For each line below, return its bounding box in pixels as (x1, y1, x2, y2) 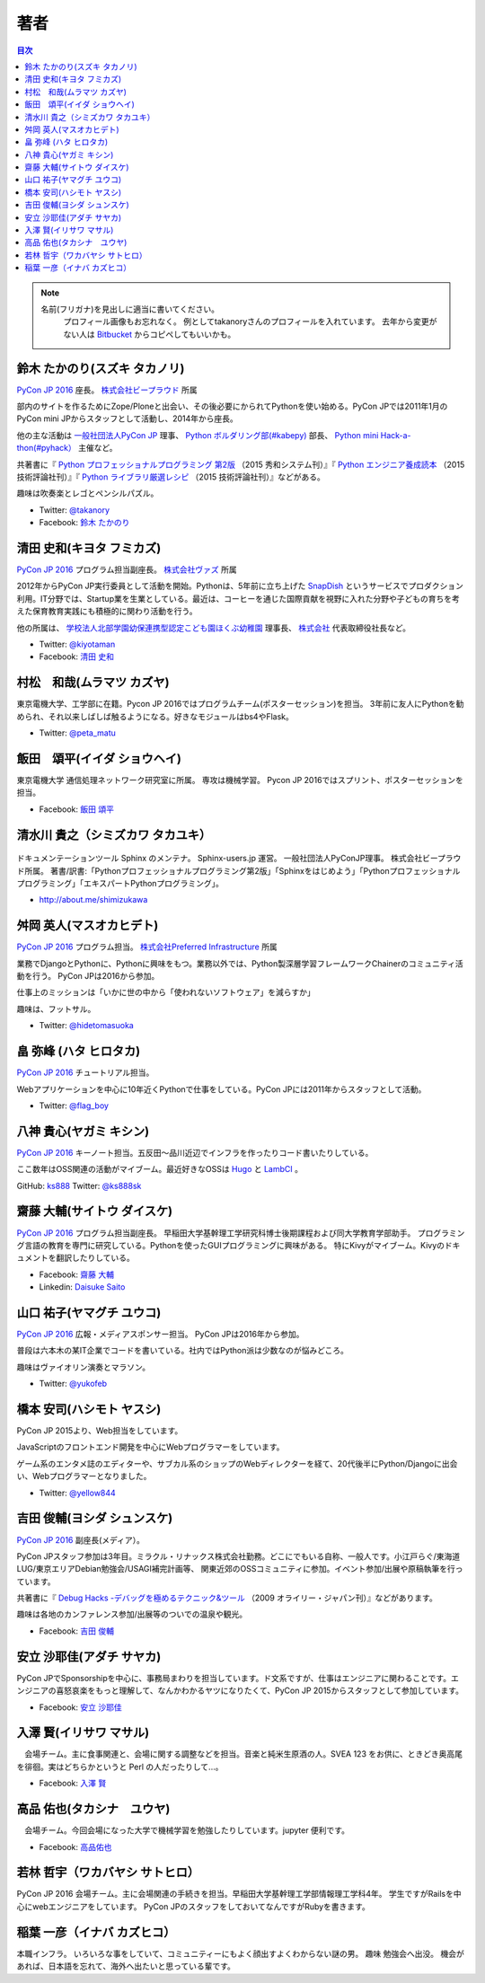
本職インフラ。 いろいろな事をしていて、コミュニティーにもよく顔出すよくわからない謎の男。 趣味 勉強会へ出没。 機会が (16, 1948, 464, 1959)
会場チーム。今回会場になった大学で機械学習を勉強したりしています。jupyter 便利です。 (23, 1825, 350, 1836)
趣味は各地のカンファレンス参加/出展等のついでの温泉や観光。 (16, 1608, 247, 1620)
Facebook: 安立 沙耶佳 (39, 1702, 122, 1713)
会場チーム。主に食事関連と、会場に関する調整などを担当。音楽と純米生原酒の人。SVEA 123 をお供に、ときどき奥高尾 (23, 1749, 463, 1759)
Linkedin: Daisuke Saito (39, 1282, 126, 1292)
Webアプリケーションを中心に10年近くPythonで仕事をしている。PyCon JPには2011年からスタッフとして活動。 (16, 1083, 427, 1095)
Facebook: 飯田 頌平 (39, 804, 114, 815)
